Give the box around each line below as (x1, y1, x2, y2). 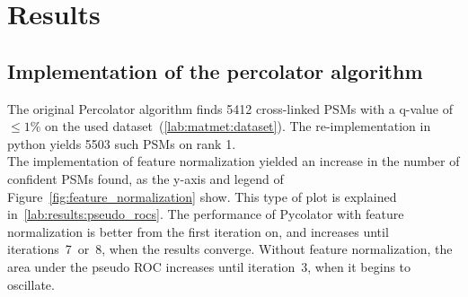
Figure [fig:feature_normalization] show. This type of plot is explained (7, 187, 397, 205)
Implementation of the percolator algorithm (7, 57, 423, 84)
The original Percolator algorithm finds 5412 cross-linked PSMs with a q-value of (7, 99, 453, 118)
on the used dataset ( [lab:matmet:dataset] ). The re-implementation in (44, 117, 431, 135)
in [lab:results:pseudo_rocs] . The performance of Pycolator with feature (7, 205, 404, 223)
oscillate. (7, 275, 55, 293)
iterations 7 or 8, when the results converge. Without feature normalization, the (7, 240, 453, 258)
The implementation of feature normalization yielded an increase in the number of (7, 152, 460, 170)
